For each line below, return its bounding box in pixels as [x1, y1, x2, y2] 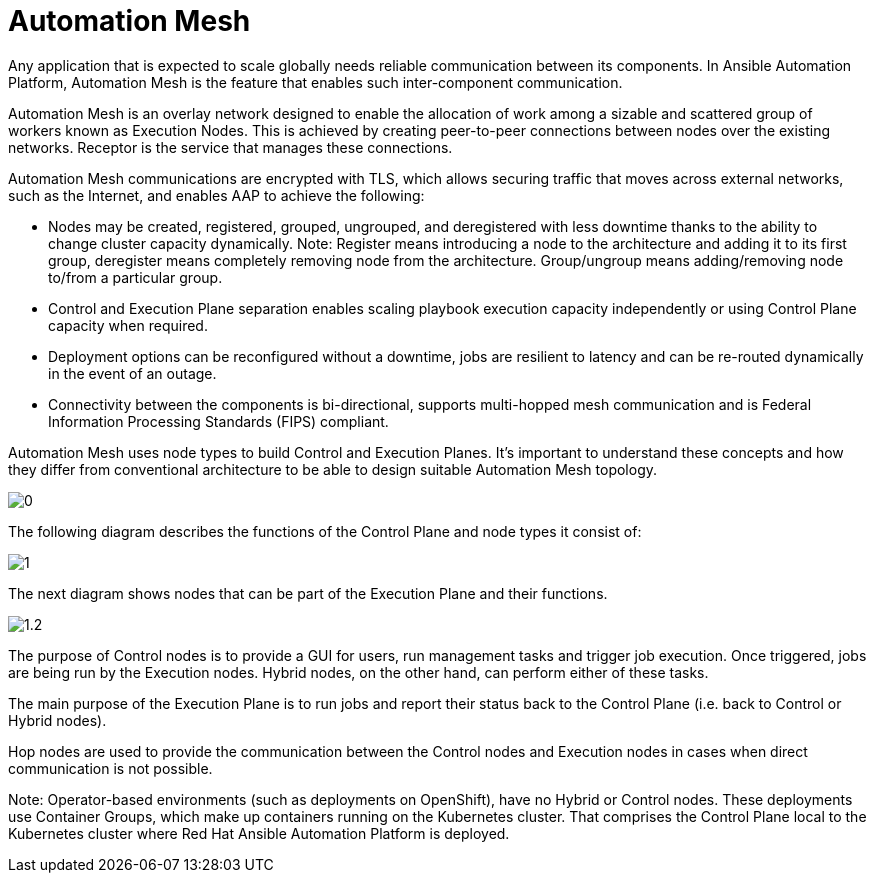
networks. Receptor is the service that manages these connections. [8, 138, 453, 156]
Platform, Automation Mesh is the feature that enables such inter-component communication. [8, 73, 623, 91]
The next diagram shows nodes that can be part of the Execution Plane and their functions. [8, 584, 608, 602]
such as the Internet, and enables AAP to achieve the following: [8, 186, 425, 204]
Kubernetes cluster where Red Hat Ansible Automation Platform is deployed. [8, 824, 510, 842]
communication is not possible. [8, 759, 213, 777]
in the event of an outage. [48, 364, 217, 382]
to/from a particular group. [48, 268, 223, 286]
